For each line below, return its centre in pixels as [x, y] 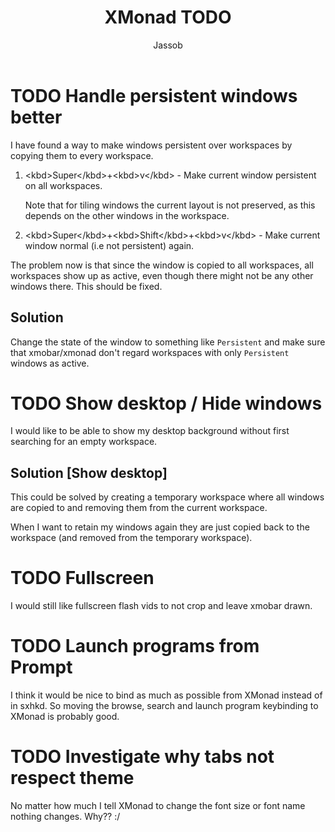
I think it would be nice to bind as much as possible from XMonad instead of [166, 695]
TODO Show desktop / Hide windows [166, 403]
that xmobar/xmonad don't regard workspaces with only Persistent [150, 352]
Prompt [41, 667]
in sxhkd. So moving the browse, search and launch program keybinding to [164, 706]
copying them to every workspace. [82, 155]
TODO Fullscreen [82, 578]
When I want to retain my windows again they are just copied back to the [160, 527]
